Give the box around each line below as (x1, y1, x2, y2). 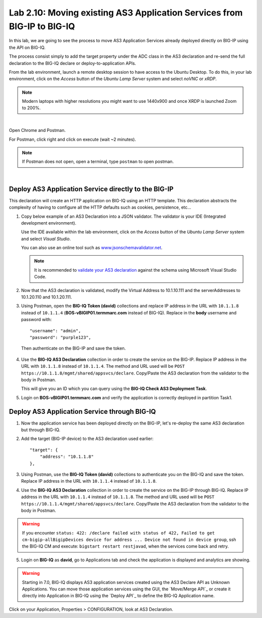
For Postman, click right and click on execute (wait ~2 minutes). (9, 136, 136, 142)
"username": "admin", (30, 328, 81, 333)
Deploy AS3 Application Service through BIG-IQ (9, 407, 156, 416)
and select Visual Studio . (21, 236, 71, 242)
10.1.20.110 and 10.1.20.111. (21, 294, 72, 300)
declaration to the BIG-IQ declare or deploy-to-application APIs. (9, 60, 136, 66)
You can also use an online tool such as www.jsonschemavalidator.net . (21, 245, 163, 251)
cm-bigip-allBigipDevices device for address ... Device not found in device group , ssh (22, 537, 236, 543)
